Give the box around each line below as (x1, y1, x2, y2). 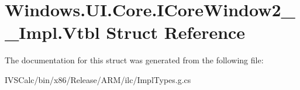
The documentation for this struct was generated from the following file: (5, 54, 264, 66)
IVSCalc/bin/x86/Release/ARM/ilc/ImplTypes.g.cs (5, 73, 191, 85)
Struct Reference (106, 20, 246, 44)
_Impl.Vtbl (5, 20, 100, 44)
